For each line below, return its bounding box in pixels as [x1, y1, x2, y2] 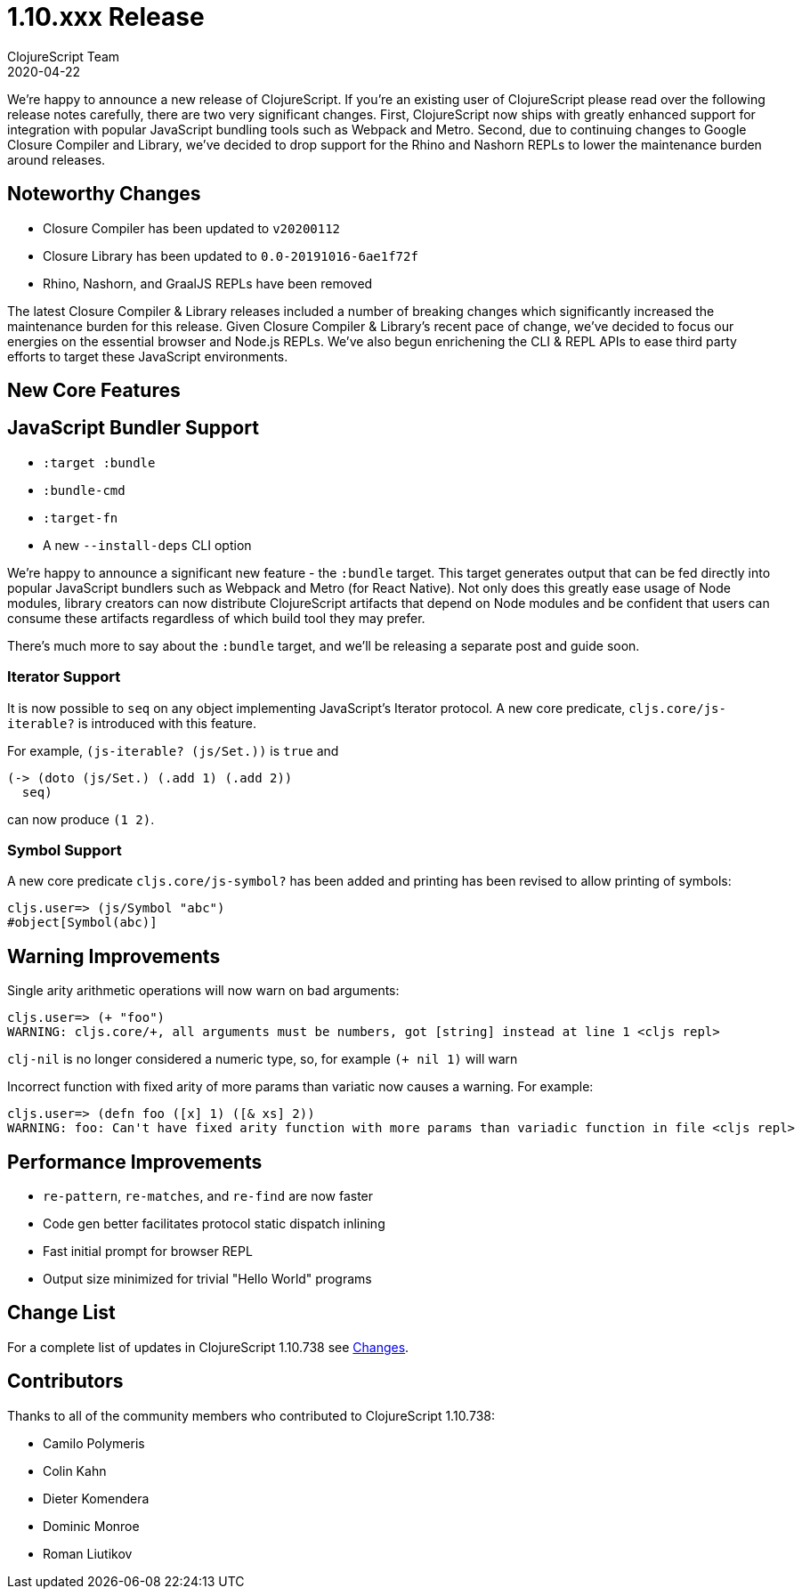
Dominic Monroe [43, 1518, 140, 1534]
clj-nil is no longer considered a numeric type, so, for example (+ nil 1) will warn [7, 1051, 518, 1067]
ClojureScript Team [7, 48, 120, 64]
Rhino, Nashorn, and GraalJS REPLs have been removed [43, 275, 373, 291]
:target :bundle [43, 455, 156, 470]
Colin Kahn [43, 1462, 107, 1479]
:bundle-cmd [43, 482, 126, 498]
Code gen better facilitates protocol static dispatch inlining [43, 1216, 385, 1232]
